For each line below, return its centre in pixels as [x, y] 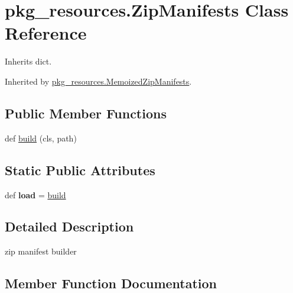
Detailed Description [69, 226]
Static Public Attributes [80, 170]
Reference [46, 33]
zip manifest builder [41, 251]
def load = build [35, 194]
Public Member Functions [86, 113]
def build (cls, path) [41, 138]
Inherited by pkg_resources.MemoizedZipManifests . [98, 81]
